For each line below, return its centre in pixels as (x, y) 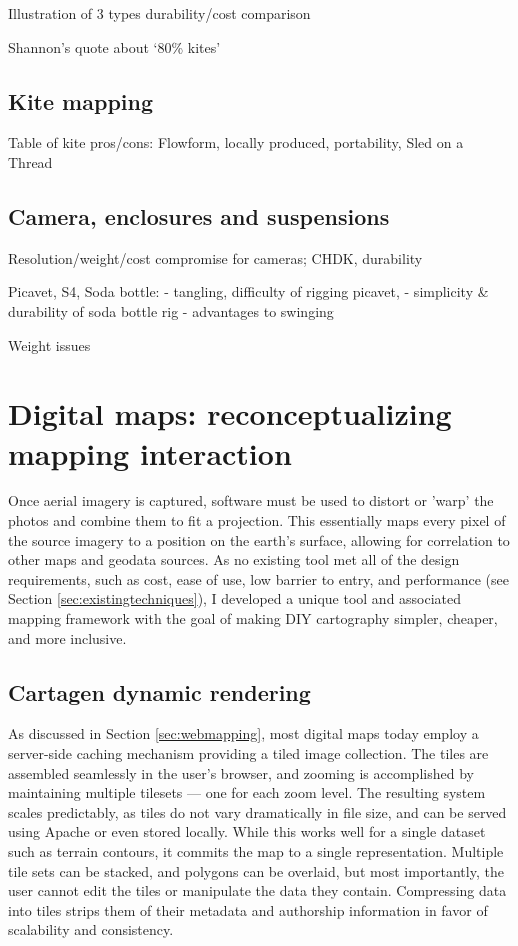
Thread (30, 161)
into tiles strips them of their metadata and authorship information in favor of (248, 909)
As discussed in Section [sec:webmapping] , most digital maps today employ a (243, 733)
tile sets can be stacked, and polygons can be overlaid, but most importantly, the (256, 870)
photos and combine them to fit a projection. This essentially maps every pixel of (257, 520)
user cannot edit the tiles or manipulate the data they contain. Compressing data (257, 890)
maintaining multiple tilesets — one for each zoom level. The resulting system (247, 792)
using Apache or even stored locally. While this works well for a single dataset (247, 831)
